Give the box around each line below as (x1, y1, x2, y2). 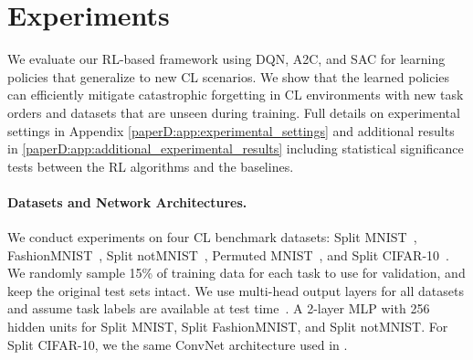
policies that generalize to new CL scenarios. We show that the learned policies (7, 67, 450, 86)
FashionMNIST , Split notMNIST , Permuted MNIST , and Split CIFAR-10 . (7, 245, 449, 264)
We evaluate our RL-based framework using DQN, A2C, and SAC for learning (7, 49, 446, 69)
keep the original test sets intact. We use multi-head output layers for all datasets (7, 281, 464, 300)
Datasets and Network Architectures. (7, 192, 247, 211)
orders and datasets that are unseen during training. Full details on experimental (7, 102, 460, 122)
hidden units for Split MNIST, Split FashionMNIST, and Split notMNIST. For (7, 317, 448, 336)
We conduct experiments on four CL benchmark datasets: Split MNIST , (7, 228, 417, 247)
